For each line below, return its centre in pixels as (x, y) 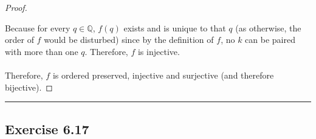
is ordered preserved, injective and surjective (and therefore (163, 75)
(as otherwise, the (268, 27)
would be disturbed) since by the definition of (129, 40)
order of (19, 40)
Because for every (38, 27)
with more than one (42, 51)
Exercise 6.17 (47, 128)
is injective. (159, 51)
